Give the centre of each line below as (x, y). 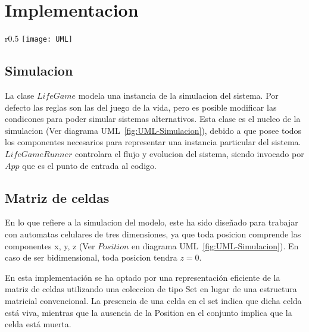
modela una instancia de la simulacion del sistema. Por (178, 95)
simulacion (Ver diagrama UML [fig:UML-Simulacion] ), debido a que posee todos (153, 130)
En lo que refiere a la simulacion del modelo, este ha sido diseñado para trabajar (152, 222)
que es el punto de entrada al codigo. (89, 165)
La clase (20, 95)
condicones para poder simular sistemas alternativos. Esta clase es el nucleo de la (153, 119)
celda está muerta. (38, 324)
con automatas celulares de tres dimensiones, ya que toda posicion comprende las (153, 234)
